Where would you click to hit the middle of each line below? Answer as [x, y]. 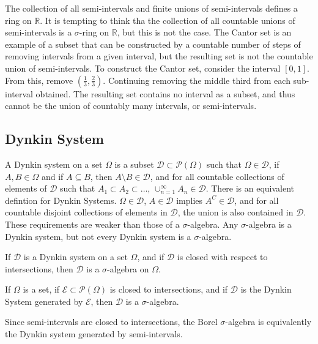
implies [190, 200]
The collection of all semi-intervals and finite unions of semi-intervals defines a [151, 8]
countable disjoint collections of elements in [86, 212]
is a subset [134, 164]
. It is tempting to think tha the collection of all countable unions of [168, 20]
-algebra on [128, 268]
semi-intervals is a [39, 32]
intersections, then [39, 268]
